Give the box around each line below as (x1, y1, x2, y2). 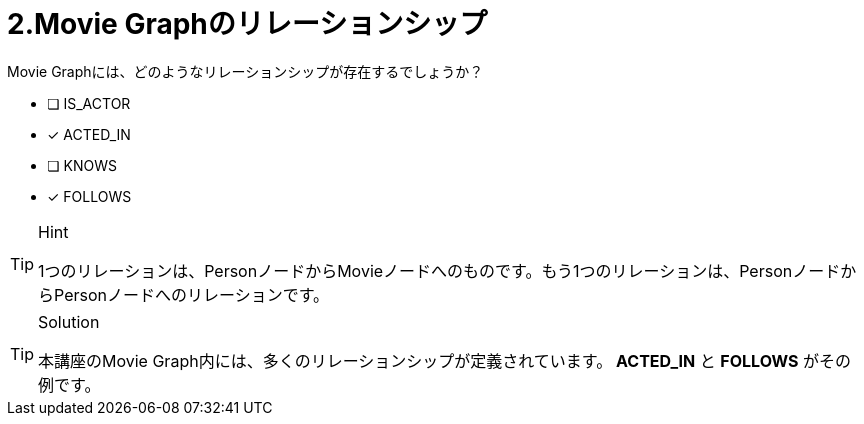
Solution (38, 311, 100, 332)
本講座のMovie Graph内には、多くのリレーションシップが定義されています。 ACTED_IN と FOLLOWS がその (38, 350, 852, 371)
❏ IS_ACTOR (47, 94, 131, 112)
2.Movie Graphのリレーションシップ (7, 7, 488, 41)
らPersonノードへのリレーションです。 (38, 284, 330, 305)
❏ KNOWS (47, 156, 117, 174)
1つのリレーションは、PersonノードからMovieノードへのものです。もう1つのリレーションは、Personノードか (38, 260, 857, 281)
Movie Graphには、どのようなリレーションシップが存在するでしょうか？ (7, 62, 484, 80)
